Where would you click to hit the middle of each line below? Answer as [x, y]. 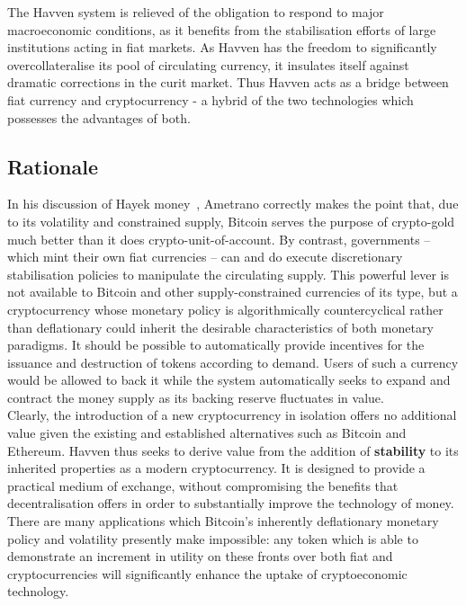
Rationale [53, 166]
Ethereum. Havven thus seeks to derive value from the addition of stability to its [233, 450]
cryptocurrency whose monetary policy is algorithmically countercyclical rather [225, 309]
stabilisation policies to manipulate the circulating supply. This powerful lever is [229, 274]
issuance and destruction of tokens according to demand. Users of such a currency [233, 362]
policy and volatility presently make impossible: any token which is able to [213, 538]
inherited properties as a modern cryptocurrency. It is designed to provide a [216, 468]
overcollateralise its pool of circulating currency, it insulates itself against [208, 64]
